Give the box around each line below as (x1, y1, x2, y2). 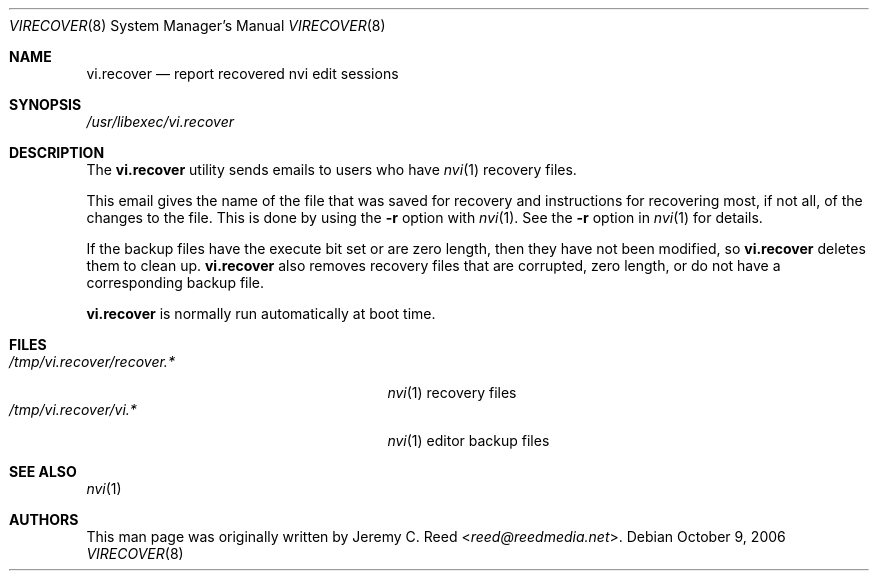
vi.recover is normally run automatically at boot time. (86, 305, 436, 322)
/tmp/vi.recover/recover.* (9, 353, 175, 370)
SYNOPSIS (9, 96, 82, 113)
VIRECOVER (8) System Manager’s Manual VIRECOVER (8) (9, 17, 386, 34)
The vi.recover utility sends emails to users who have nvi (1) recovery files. (86, 161, 577, 178)
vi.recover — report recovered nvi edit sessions (86, 65, 399, 82)
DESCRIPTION (9, 144, 105, 161)
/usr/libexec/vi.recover (86, 113, 234, 130)
